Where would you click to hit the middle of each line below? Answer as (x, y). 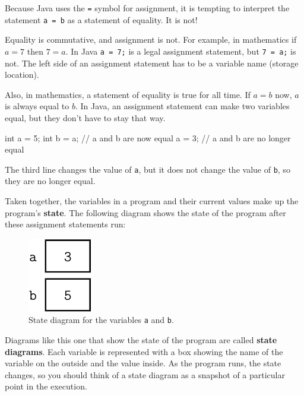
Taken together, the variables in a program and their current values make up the (152, 200)
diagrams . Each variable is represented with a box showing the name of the (144, 351)
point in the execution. (46, 386)
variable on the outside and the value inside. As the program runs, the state (143, 363)
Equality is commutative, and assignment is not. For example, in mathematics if (151, 39)
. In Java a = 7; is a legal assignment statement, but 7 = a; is (181, 51)
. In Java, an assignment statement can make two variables (182, 106)
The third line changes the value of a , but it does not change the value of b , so (148, 169)
